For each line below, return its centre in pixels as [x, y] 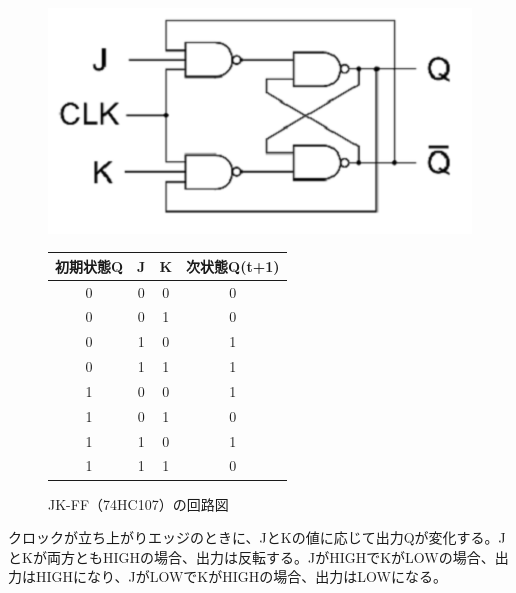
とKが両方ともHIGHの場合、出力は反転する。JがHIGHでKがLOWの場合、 [251, 556]
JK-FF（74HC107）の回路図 [138, 503]
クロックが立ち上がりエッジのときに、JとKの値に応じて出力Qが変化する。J [257, 537]
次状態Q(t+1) [233, 265]
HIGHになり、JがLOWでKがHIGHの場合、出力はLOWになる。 [241, 576]
